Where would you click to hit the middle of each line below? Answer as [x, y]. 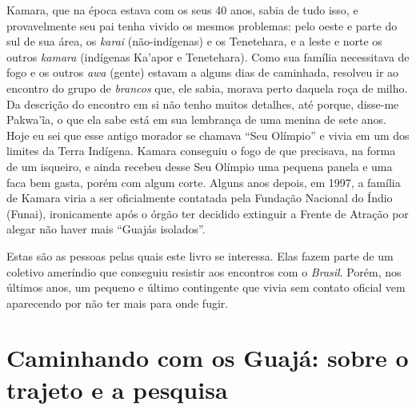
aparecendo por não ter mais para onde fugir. [118, 303]
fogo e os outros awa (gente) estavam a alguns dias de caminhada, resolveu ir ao [203, 72]
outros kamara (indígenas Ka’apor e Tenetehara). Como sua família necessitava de [208, 56]
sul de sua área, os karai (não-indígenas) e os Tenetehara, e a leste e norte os [194, 41]
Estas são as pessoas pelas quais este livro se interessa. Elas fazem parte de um [200, 255]
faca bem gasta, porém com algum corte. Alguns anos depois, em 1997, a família [204, 182]
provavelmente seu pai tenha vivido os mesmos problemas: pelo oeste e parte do [202, 25]
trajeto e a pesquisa [117, 389]
